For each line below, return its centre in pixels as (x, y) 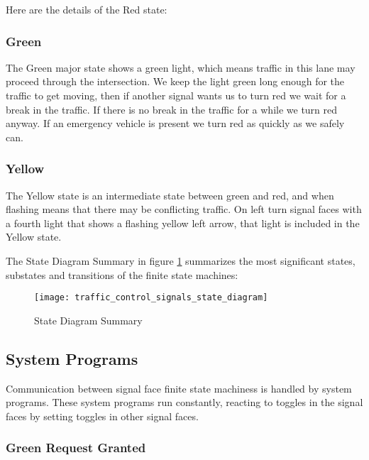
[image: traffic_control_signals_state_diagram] (151, 298)
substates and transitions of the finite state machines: (122, 274)
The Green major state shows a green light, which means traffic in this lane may (181, 67)
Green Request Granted (76, 448)
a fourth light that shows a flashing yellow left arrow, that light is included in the (183, 223)
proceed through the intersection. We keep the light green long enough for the (175, 81)
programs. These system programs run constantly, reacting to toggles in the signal (184, 402)
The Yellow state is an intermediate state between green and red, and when (170, 195)
